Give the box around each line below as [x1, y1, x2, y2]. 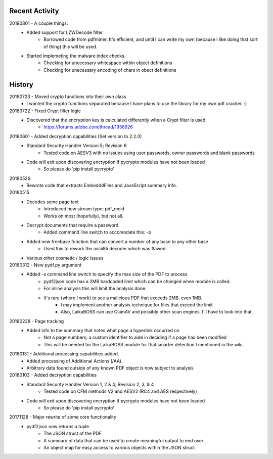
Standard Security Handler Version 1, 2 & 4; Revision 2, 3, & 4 [26, 381, 154, 387]
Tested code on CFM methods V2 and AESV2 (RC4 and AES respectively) [43, 388, 197, 394]
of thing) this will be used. [43, 43, 98, 50]
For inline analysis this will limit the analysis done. [43, 286, 147, 292]
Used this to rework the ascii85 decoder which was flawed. [43, 246, 167, 252]
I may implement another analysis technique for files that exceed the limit [61, 301, 213, 308]
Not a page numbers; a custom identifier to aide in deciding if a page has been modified [43, 334, 227, 341]
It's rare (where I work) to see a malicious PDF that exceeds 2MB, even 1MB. [43, 295, 203, 301]
